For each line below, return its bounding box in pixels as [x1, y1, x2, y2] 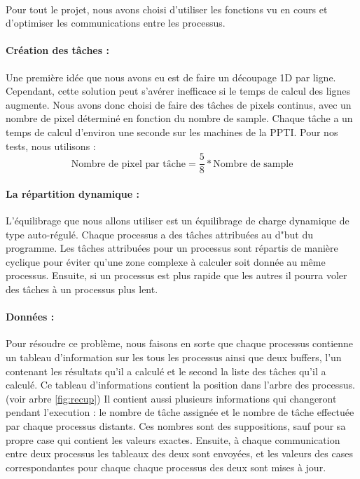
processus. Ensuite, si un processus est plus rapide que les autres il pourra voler [6, 268, 347, 283]
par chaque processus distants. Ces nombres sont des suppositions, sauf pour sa [6, 418, 346, 433]
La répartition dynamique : [6, 186, 139, 201]
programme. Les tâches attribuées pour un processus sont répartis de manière [6, 241, 338, 255]
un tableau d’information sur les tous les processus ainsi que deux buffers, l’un [6, 349, 342, 364]
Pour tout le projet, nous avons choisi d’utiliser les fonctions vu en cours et [6, 1, 328, 16]
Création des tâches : [6, 43, 109, 58]
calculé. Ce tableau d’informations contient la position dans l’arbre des [6, 377, 309, 392]
